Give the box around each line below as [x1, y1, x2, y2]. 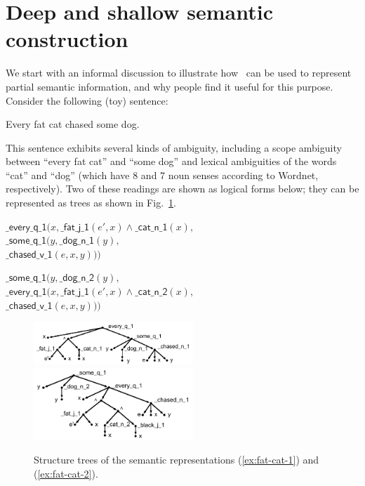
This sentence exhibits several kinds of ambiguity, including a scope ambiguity [6, 140, 342, 155]
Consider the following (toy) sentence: [6, 93, 168, 107]
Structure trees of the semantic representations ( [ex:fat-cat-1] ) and [34, 452, 319, 467]
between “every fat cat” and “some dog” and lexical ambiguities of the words [6, 154, 337, 169]
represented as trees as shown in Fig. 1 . [6, 195, 176, 210]
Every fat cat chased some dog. [6, 117, 140, 131]
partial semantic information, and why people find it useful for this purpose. [6, 79, 333, 93]
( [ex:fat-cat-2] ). [34, 466, 98, 480]
